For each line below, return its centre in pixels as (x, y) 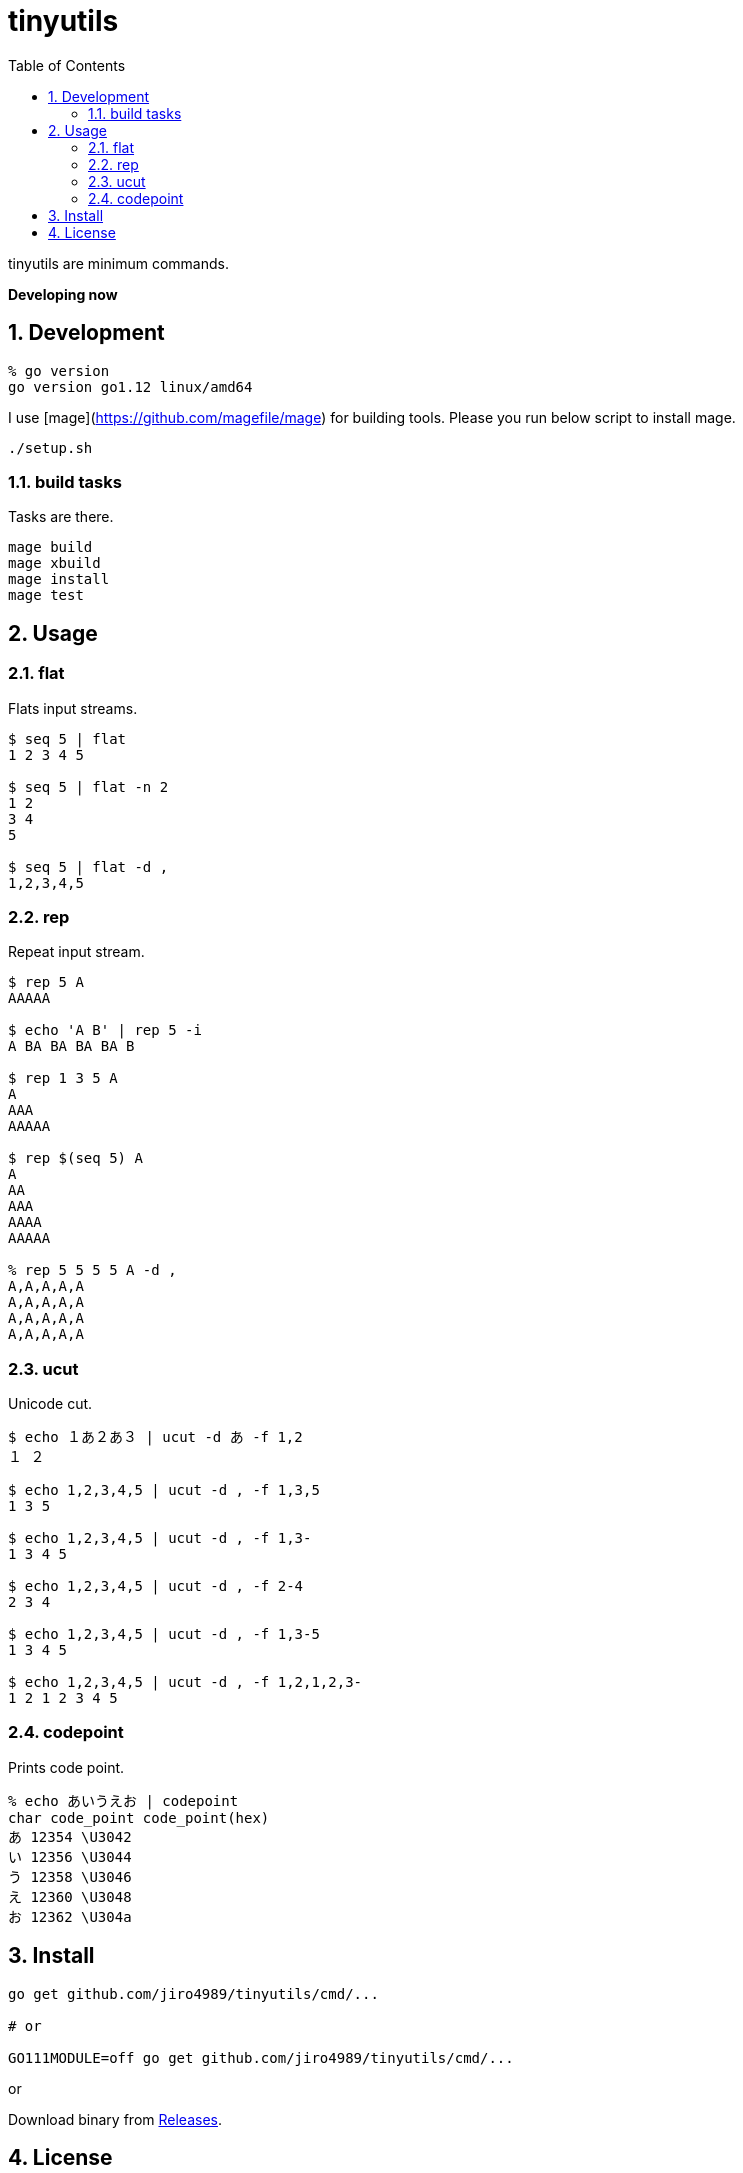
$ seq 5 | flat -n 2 (88, 786)
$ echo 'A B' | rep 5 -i (105, 1030)
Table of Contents (67, 65)
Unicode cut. (50, 1404)
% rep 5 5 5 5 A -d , (92, 1270)
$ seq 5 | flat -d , (88, 866)
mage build (50, 547)
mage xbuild (54, 563)
